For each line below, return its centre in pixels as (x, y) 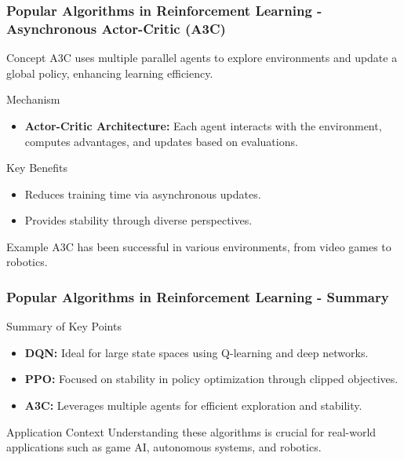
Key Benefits (37, 168)
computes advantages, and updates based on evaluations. (161, 141)
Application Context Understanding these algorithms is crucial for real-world (191, 431)
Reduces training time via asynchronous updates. (143, 193)
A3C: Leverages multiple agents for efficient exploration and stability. (193, 405)
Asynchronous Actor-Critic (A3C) (116, 28)
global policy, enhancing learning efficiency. (110, 73)
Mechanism (33, 99)
